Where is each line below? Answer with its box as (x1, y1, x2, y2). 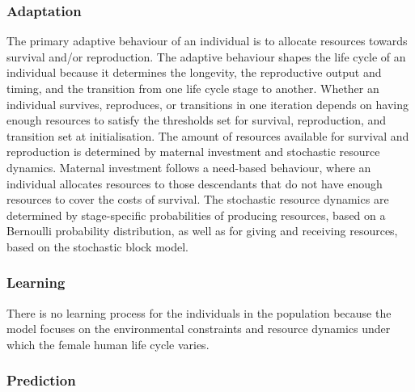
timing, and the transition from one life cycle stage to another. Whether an (6, 80, 379, 96)
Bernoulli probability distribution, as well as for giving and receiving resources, (6, 222, 398, 239)
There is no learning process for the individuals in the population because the (6, 304, 392, 321)
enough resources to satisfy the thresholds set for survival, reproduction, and (6, 112, 387, 129)
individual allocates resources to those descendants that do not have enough (6, 175, 383, 192)
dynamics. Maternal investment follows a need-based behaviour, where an (6, 158, 371, 175)
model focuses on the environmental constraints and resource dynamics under (6, 320, 391, 337)
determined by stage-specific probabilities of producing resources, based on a (6, 206, 386, 223)
